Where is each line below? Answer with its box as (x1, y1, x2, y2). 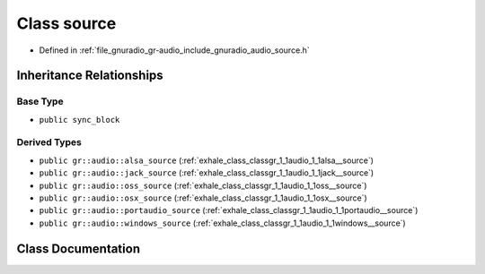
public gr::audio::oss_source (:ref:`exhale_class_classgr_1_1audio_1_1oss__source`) (39, 180, 367, 191)
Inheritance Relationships (16, 68, 163, 83)
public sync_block (39, 115, 120, 124)
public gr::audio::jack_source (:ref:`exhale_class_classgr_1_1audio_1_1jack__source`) (39, 167, 375, 178)
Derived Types (16, 136, 83, 149)
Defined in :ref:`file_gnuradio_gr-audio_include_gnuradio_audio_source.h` (39, 45, 310, 56)
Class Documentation (16, 241, 141, 256)
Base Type (16, 95, 64, 107)
